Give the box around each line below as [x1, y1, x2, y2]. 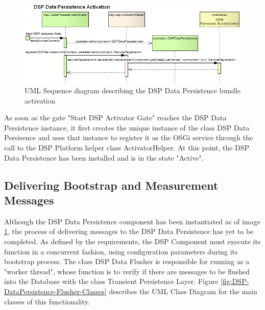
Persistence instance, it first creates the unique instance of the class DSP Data [4, 122, 250, 133]
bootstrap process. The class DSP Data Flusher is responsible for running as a [4, 256, 250, 267]
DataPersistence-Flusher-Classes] [4, 286, 107, 296]
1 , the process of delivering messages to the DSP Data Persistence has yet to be [4, 226, 254, 237]
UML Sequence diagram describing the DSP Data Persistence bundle [25, 85, 240, 96]
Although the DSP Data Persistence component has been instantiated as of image [4, 216, 260, 226]
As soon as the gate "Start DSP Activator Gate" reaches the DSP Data [4, 112, 227, 123]
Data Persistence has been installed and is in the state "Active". [4, 152, 204, 163]
